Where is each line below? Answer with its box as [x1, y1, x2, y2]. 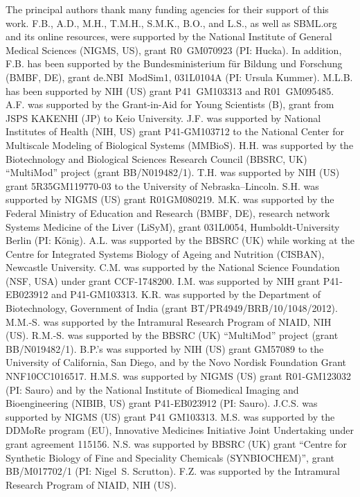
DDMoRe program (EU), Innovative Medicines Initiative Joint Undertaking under [6, 423, 354, 437]
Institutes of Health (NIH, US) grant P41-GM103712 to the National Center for [6, 124, 345, 139]
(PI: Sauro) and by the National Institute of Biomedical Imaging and [6, 382, 299, 396]
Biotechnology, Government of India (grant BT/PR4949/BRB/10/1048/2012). [6, 301, 338, 315]
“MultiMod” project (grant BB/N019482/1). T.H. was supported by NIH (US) [6, 165, 340, 180]
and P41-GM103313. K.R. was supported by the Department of [51, 287, 321, 302]
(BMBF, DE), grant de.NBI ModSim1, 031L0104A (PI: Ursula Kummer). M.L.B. [6, 69, 353, 84]
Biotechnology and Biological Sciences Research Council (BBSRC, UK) [6, 151, 307, 166]
